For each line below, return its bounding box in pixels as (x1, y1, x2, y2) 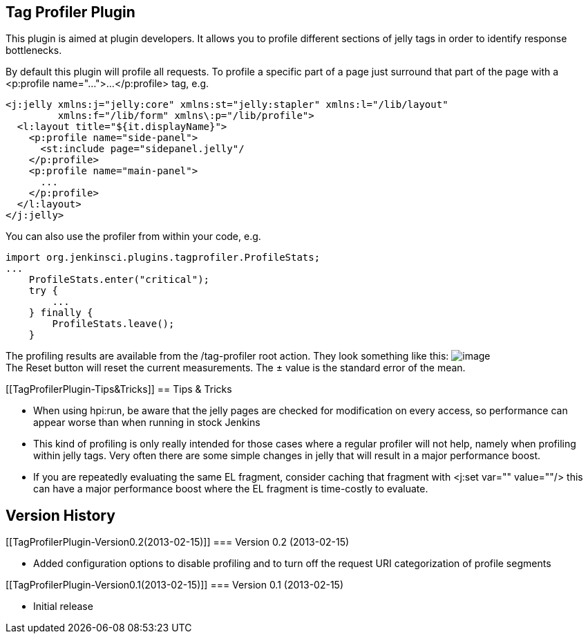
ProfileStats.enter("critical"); (28, 274, 210, 286)
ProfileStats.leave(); (52, 318, 175, 330)
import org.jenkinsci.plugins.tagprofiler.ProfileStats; (6, 252, 321, 263)
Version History (6, 506, 115, 524)
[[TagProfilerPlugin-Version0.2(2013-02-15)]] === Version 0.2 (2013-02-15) (6, 536, 350, 548)
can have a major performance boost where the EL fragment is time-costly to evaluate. (33, 483, 428, 495)
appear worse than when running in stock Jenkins (33, 416, 260, 429)
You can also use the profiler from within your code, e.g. (6, 230, 261, 243)
